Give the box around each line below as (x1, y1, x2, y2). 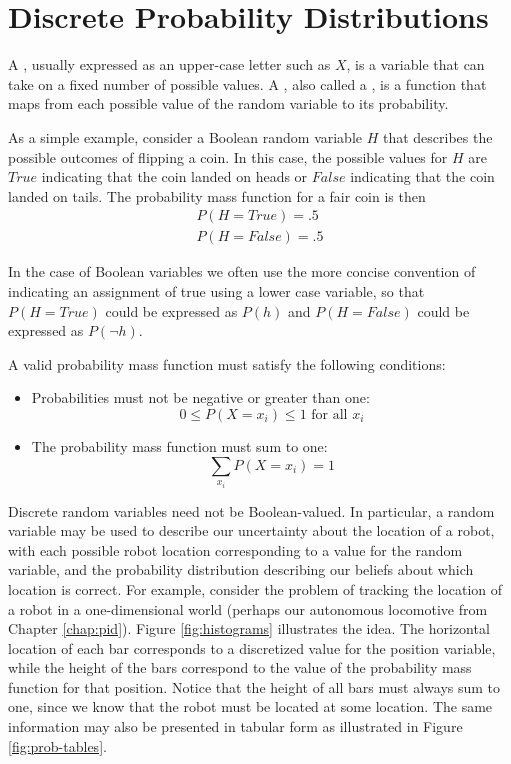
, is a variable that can (346, 54, 485, 75)
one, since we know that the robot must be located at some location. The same (8, 696, 493, 717)
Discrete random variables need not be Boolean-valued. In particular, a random (8, 500, 495, 521)
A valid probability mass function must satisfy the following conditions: (8, 353, 446, 374)
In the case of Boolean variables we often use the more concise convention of (8, 261, 476, 282)
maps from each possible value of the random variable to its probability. (8, 93, 449, 114)
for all (311, 407, 348, 422)
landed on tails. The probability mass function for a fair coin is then (8, 185, 426, 206)
